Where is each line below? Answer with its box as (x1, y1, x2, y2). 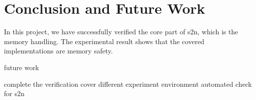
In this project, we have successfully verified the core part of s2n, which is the (4, 26, 238, 37)
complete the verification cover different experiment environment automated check (4, 78, 252, 89)
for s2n (4, 88, 25, 99)
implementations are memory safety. (4, 46, 113, 56)
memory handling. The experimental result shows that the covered (4, 36, 205, 46)
